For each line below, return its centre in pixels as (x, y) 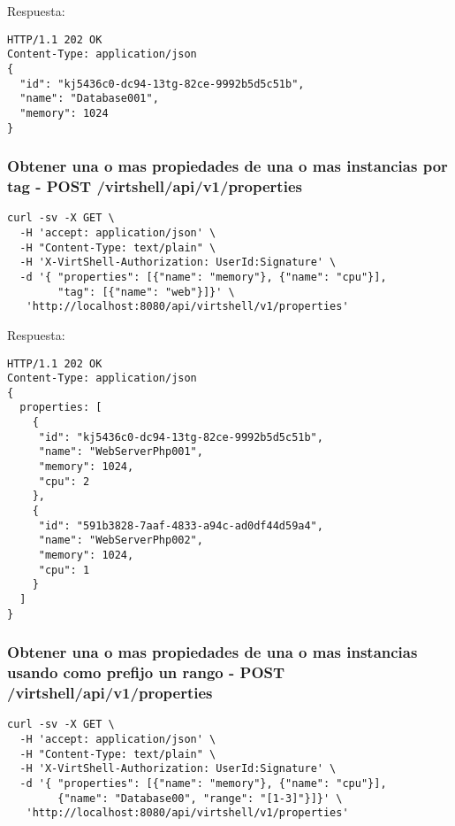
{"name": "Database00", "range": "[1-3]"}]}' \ (200, 798)
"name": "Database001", (89, 99)
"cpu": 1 (64, 570)
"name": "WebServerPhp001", (121, 452)
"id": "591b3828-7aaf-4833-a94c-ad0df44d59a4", (181, 525)
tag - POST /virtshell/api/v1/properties (155, 186)
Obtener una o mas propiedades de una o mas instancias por (227, 166)
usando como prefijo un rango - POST (146, 672)
